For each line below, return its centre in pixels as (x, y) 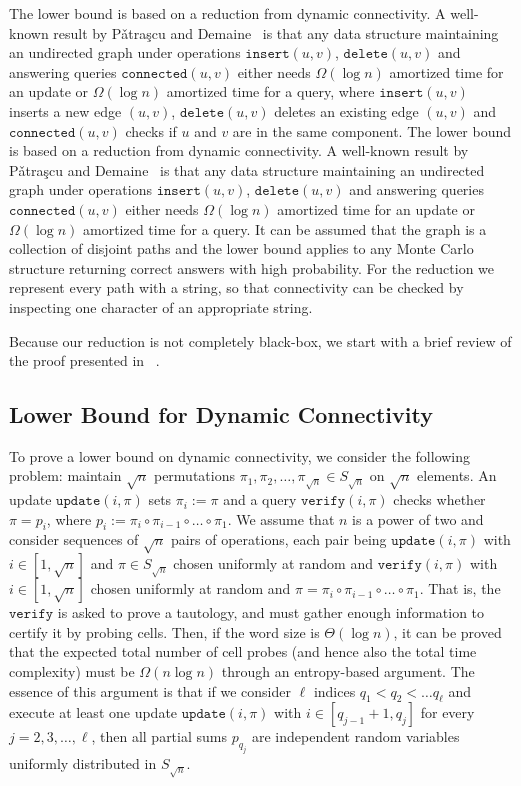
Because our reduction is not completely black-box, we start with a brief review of (260, 340)
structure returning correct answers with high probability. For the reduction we (252, 267)
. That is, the (460, 588)
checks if (151, 130)
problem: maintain (65, 475)
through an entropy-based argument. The (348, 671)
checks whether (439, 499)
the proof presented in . (84, 360)
